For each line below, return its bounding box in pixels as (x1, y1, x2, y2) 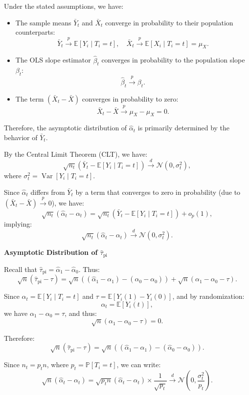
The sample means (15, 17, 71, 27)
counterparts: (15, 27, 55, 37)
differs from (30, 187, 65, 197)
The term (15, 93, 44, 104)
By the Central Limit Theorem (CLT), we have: (4, 148, 148, 159)
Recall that (4, 264, 37, 274)
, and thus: (65, 308, 97, 318)
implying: (4, 218, 32, 229)
